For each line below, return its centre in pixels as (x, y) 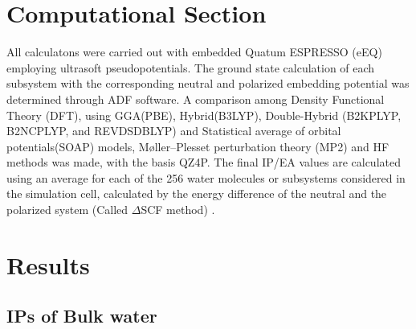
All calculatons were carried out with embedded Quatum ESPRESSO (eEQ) (194, 52)
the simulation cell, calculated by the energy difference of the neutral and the (197, 193)
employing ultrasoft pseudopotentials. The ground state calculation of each (191, 67)
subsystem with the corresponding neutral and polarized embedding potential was (208, 83)
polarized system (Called (67, 210)
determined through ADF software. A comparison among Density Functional (196, 99)
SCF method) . (178, 210)
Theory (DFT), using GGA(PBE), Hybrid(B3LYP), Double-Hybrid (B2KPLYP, (204, 115)
